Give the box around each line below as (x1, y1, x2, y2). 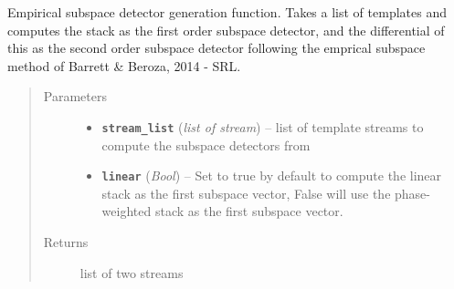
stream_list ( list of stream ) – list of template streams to (101, 117, 424, 136)
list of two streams (79, 263, 184, 282)
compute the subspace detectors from (101, 135, 311, 154)
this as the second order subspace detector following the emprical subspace (7, 38, 426, 57)
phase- (395, 183, 430, 202)
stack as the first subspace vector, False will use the (101, 183, 391, 202)
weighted (101, 201, 152, 221)
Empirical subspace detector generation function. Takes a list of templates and (7, 3, 447, 21)
